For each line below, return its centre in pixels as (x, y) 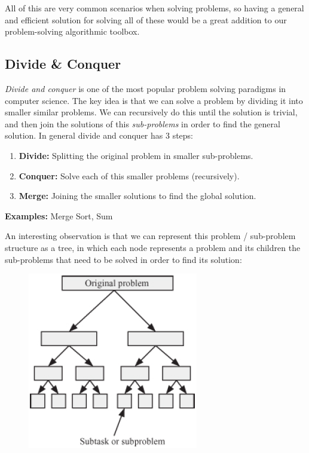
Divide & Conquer (63, 64)
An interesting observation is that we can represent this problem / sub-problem (150, 236)
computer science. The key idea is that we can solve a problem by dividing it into (154, 100)
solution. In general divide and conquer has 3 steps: (99, 135)
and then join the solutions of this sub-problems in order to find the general (143, 123)
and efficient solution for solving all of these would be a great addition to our (146, 19)
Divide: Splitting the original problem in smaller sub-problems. (136, 155)
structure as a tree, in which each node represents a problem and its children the (153, 247)
